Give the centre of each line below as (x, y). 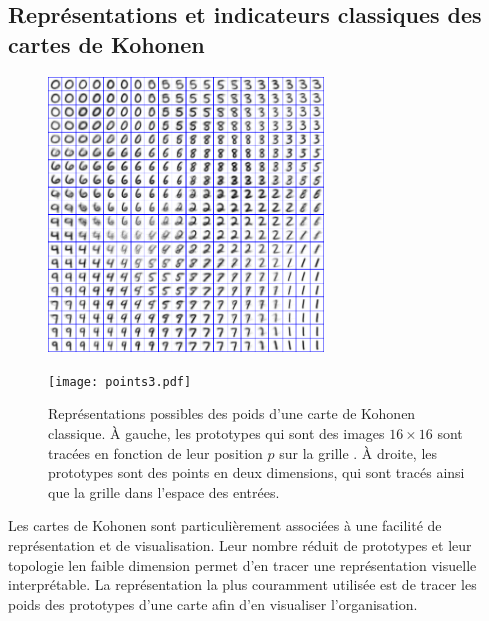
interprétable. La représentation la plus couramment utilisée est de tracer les (242, 584)
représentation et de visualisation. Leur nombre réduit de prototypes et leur (240, 545)
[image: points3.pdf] (120, 381)
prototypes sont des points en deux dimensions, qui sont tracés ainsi (256, 472)
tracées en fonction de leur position (155, 452)
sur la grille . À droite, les (358, 452)
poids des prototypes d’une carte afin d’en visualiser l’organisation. (213, 603)
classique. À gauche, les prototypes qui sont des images (216, 433)
